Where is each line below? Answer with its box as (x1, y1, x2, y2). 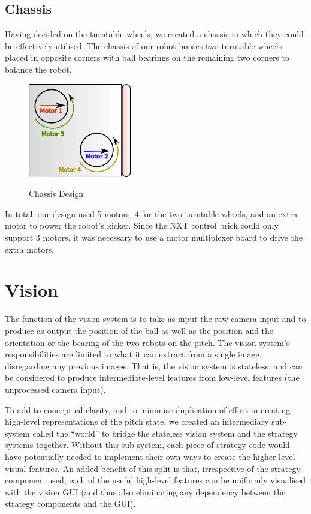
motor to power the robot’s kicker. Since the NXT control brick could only (5, 219, 279, 232)
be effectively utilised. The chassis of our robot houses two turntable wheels (5, 39, 282, 52)
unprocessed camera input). (5, 383, 106, 395)
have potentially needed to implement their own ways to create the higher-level (5, 450, 295, 462)
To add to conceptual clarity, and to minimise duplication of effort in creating (5, 403, 291, 416)
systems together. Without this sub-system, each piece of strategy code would (5, 438, 290, 451)
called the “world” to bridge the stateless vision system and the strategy (32, 426, 298, 439)
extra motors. (5, 242, 55, 255)
